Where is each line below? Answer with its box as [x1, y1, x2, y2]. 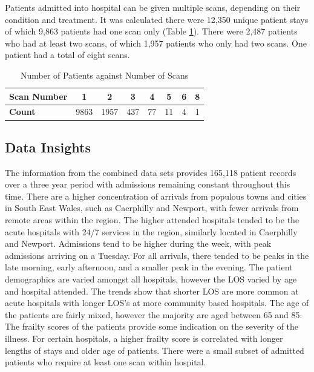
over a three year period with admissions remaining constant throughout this [5, 178, 290, 191]
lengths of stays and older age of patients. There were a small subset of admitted [5, 344, 304, 356]
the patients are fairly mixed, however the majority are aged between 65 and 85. [5, 308, 303, 321]
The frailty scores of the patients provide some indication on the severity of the [5, 320, 299, 333]
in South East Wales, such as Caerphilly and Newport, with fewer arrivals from [5, 201, 299, 214]
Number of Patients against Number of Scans [20, 68, 189, 81]
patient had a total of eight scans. [5, 48, 130, 61]
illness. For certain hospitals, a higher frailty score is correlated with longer [5, 332, 283, 345]
